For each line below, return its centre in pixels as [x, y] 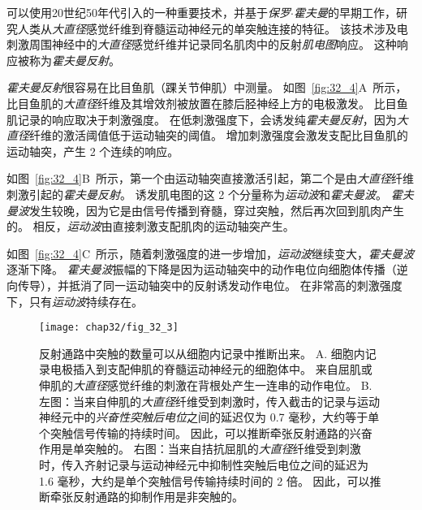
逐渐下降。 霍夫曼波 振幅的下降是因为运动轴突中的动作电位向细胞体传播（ [202, 269]
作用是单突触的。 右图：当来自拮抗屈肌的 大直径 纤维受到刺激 [200, 449]
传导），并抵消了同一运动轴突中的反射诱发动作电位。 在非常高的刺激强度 [210, 285]
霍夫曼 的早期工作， [344, 12]
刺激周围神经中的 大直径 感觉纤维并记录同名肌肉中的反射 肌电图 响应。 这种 [202, 44]
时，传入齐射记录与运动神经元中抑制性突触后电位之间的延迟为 [204, 464]
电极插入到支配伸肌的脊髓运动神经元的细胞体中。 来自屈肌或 [211, 369]
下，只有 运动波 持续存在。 [75, 301]
